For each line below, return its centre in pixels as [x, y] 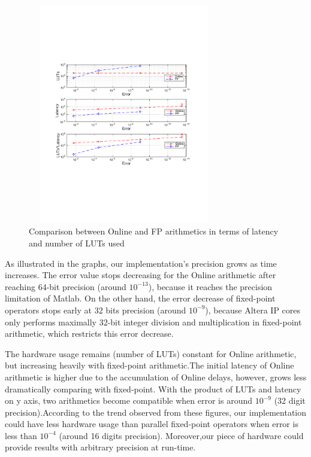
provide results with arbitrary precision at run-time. [100, 447]
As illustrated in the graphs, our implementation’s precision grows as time [141, 263]
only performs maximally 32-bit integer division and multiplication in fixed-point [153, 322]
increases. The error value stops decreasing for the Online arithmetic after [141, 275]
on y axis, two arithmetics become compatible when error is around [129, 400]
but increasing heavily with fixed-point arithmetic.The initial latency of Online [150, 365]
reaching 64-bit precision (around [66, 286]
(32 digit [290, 400]
